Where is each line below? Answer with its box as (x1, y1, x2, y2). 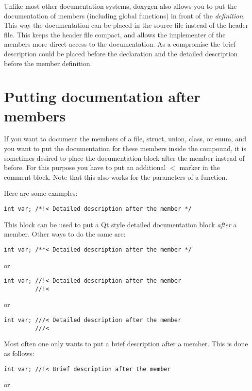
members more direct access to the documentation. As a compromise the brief (4, 39, 236, 49)
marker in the (179, 162, 220, 172)
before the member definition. (4, 58, 92, 68)
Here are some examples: (4, 188, 78, 198)
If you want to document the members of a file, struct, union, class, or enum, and (4, 134, 246, 144)
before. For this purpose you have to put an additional (4, 162, 166, 172)
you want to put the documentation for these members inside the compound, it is (4, 143, 246, 153)
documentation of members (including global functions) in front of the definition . (4, 10, 245, 20)
